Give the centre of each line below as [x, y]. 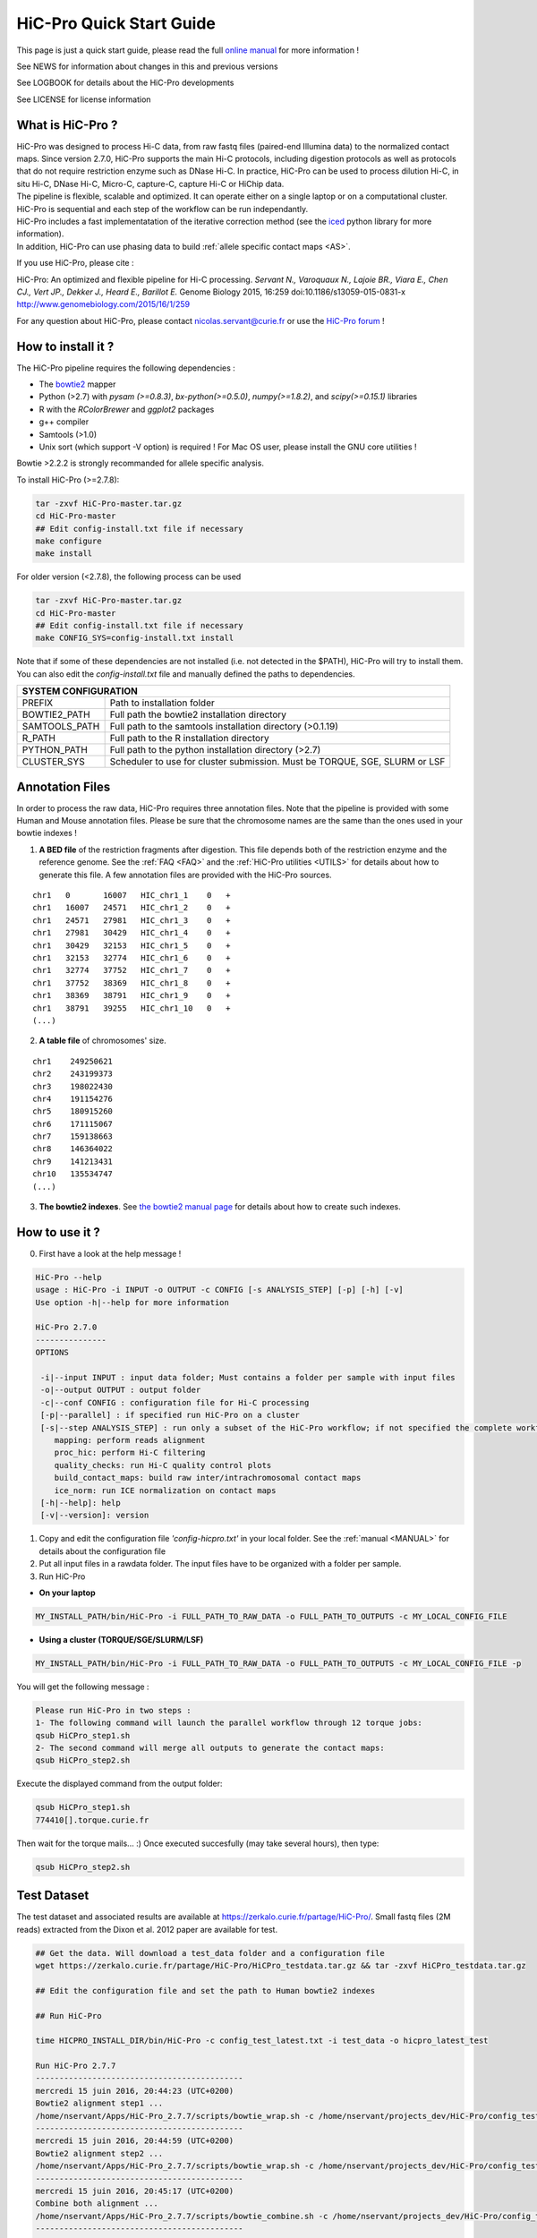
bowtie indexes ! [47, 833]
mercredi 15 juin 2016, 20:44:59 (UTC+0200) [135, 2141]
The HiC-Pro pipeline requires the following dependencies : [126, 368]
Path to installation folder [162, 703]
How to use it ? [58, 1232]
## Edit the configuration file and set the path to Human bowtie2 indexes [205, 1990]
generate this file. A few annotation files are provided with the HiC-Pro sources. [185, 875]
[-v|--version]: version [95, 1516]
